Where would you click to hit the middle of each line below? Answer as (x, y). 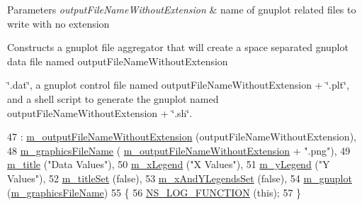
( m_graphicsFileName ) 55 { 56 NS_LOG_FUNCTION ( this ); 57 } (154, 192)
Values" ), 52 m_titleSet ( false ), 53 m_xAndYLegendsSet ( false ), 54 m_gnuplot (180, 178)
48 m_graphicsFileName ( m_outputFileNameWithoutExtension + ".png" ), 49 (179, 150)
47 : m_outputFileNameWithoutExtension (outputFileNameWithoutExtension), (182, 137)
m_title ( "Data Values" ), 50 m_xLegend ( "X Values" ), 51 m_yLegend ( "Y (169, 164)
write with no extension (58, 23)
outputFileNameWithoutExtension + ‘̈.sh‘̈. (100, 112)
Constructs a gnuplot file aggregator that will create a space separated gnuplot (178, 47)
